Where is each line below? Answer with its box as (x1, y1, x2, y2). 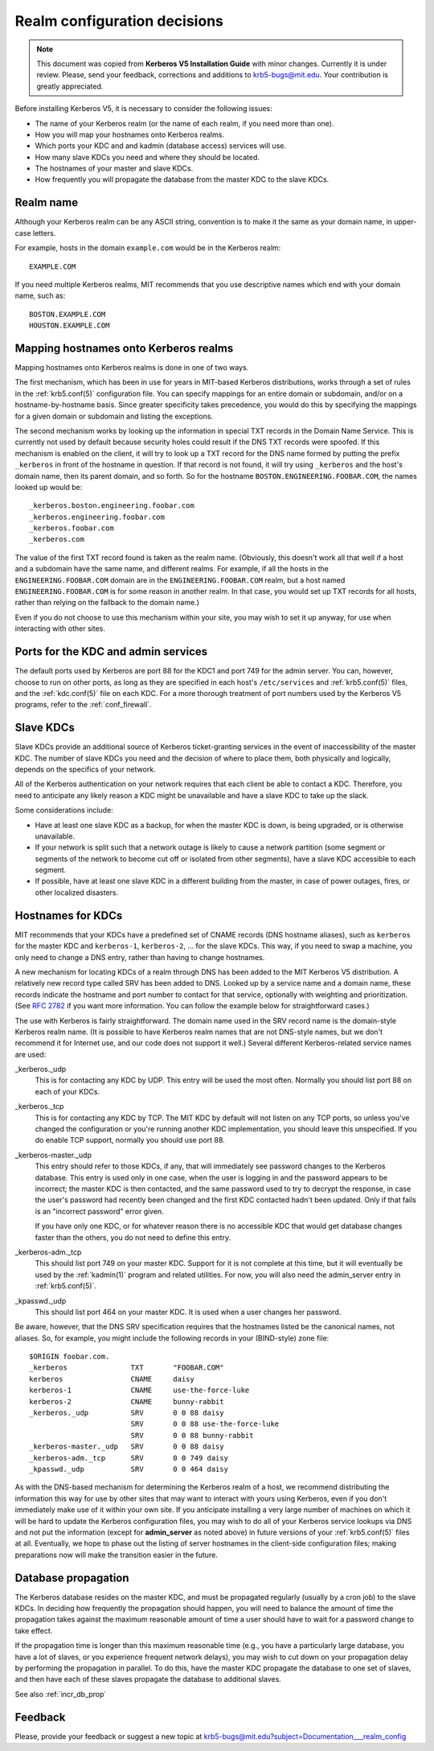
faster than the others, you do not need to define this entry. (35, 1232, 231, 1242)
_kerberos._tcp (14, 1102, 64, 1111)
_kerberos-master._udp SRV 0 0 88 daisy (29, 1442, 224, 1452)
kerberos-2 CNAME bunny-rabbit (29, 1397, 224, 1406)
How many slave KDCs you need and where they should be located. (35, 152, 260, 162)
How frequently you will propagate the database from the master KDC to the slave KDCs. (35, 175, 330, 184)
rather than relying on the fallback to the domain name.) (14, 598, 200, 608)
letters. (32, 228, 56, 237)
